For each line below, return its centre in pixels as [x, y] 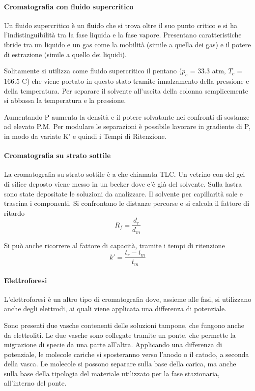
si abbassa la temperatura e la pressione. [65, 100]
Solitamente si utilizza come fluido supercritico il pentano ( [93, 71]
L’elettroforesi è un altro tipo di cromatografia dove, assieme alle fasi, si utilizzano [128, 299]
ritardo [14, 212]
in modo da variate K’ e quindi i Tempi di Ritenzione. [85, 136]
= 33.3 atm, [208, 71]
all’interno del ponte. [35, 383]
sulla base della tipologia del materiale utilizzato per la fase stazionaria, [112, 373]
